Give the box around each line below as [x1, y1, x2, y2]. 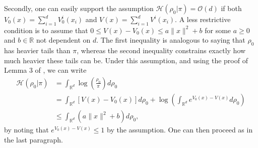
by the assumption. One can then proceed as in [107, 124, 253, 135]
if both [221, 3, 242, 13]
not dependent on [36, 35, 91, 45]
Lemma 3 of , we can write [4, 65, 87, 75]
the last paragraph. [4, 134, 63, 144]
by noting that [4, 124, 49, 135]
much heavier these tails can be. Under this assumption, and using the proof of [4, 55, 248, 65]
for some [205, 25, 231, 35]
